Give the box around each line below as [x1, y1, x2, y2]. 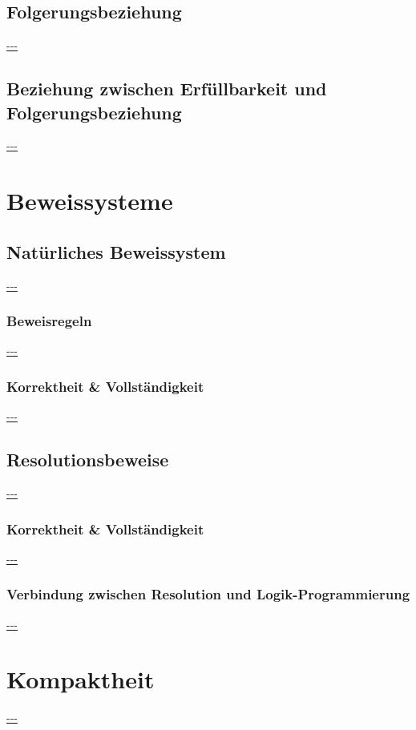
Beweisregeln [6, 311, 92, 331]
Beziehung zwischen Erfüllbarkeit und [6, 76, 327, 101]
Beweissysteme [6, 184, 173, 217]
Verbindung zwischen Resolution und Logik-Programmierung [6, 584, 410, 604]
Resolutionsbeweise [6, 447, 169, 472]
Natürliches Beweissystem [6, 239, 226, 264]
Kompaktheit [6, 663, 155, 696]
